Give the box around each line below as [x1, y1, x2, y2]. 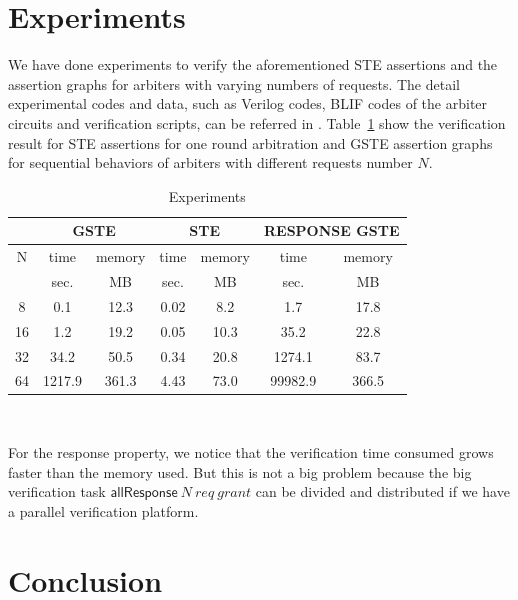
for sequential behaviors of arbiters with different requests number [8, 152, 413, 173]
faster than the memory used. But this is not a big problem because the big [8, 461, 472, 482]
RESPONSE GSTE [263, 220, 400, 241]
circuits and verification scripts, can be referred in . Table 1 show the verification [8, 112, 506, 133]
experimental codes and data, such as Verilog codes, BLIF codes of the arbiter [8, 93, 488, 114]
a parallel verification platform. [8, 500, 199, 521]
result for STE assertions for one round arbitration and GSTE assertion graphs [8, 132, 493, 153]
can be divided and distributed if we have [255, 481, 510, 502]
